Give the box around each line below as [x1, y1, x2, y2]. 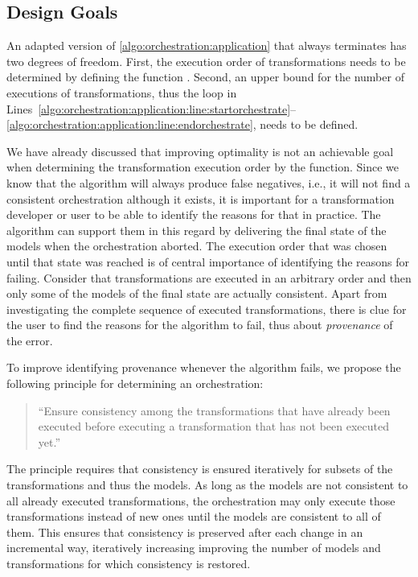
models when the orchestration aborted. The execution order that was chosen [6, 237, 387, 254]
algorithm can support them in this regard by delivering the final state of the [6, 221, 387, 238]
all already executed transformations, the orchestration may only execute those [6, 492, 395, 509]
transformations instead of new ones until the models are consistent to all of [6, 508, 381, 525]
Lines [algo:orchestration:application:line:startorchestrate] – [6, 100, 297, 117]
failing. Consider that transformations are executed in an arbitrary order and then [6, 269, 412, 286]
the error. [6, 332, 53, 348]
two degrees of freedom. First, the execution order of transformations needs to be [6, 52, 406, 69]
